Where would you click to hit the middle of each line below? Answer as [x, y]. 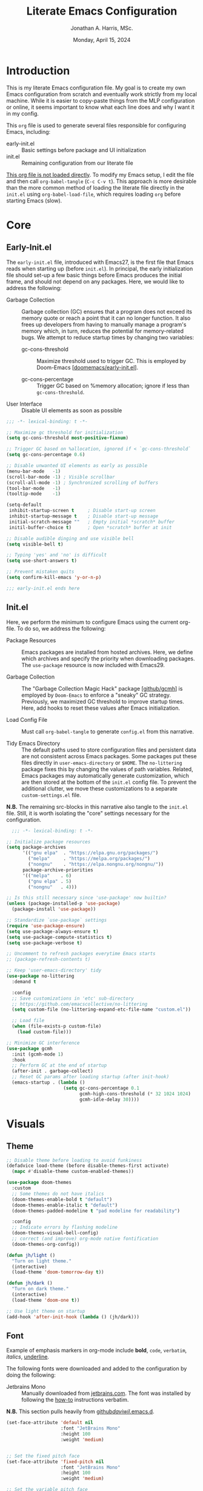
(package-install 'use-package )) [54, 909]
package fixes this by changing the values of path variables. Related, [107, 769]
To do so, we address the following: [62, 628]
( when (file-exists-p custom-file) [57, 1026]
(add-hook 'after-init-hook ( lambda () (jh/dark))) [73, 1317]
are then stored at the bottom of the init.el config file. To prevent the [109, 782]
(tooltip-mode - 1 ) [34, 494]
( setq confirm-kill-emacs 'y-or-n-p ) [54, 578]
